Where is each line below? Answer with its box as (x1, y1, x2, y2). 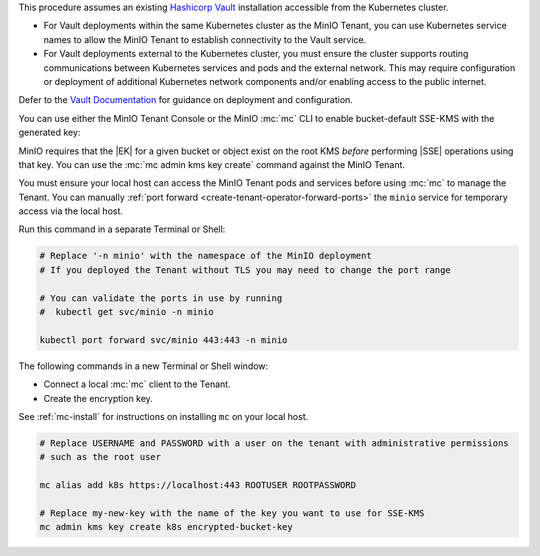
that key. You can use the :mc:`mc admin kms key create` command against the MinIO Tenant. (18, 158, 405, 170)
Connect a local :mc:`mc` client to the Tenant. (43, 378, 231, 390)
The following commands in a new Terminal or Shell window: (18, 360, 269, 372)
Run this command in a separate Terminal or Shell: (18, 223, 226, 235)
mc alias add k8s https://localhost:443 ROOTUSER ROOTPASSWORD (39, 480, 357, 491)
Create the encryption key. (43, 392, 154, 404)
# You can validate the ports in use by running (39, 292, 283, 304)
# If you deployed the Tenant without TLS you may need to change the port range (39, 264, 452, 275)
